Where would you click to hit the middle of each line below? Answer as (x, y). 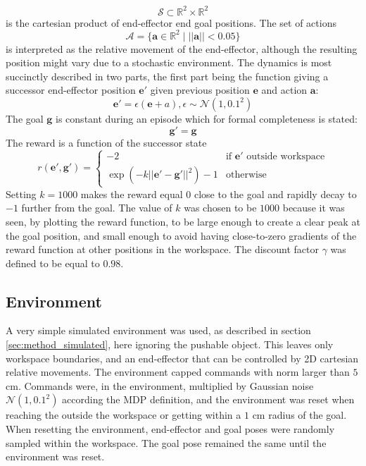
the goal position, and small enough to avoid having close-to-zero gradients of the (181, 235)
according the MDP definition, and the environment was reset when (208, 399)
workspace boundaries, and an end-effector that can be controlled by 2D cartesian (182, 358)
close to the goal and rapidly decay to (275, 194)
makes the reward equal (132, 194)
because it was (314, 208)
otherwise (246, 175)
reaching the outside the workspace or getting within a (124, 415)
